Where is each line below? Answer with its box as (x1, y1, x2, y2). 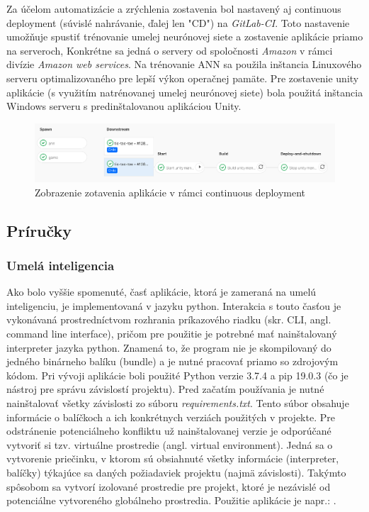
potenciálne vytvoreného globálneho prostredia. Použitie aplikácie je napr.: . (6, 493, 336, 508)
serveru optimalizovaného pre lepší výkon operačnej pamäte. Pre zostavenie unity (6, 70, 359, 85)
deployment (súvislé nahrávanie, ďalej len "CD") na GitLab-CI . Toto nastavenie (6, 15, 350, 30)
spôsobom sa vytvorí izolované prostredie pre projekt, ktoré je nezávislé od (6, 479, 331, 494)
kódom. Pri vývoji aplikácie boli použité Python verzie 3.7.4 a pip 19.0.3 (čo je (6, 367, 348, 382)
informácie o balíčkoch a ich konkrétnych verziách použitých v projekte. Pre (6, 409, 335, 424)
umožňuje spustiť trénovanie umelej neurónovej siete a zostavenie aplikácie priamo (6, 29, 363, 44)
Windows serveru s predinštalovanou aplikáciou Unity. (6, 99, 242, 113)
